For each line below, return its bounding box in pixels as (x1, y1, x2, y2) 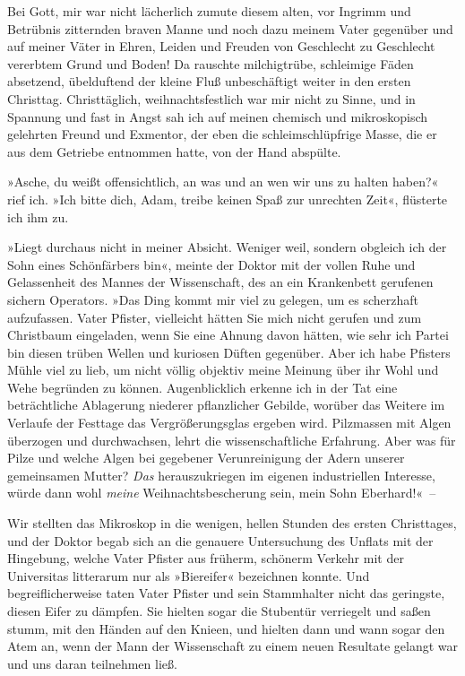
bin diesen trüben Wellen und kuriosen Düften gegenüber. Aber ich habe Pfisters (7, 342, 451, 361)
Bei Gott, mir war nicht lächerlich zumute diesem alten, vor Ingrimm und (7, 2, 411, 20)
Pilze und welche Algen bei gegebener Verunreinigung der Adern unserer (7, 448, 405, 467)
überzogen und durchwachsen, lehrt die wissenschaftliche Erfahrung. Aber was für (7, 430, 456, 449)
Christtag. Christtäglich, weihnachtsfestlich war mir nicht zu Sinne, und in (7, 89, 416, 108)
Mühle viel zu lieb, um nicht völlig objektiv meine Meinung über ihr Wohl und (7, 360, 439, 379)
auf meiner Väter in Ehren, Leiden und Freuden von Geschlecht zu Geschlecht (7, 37, 435, 56)
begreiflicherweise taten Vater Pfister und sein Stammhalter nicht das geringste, (7, 584, 445, 602)
